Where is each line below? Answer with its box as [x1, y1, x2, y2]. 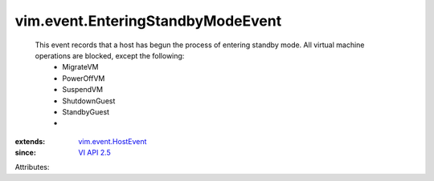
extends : [14, 136, 46, 146]
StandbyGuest [62, 107, 110, 116]
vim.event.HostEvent [78, 136, 147, 146]
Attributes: [14, 163, 50, 172]
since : [14, 148, 36, 158]
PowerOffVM [62, 73, 105, 83]
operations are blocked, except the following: [35, 50, 185, 60]
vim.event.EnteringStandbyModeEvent [14, 12, 282, 30]
